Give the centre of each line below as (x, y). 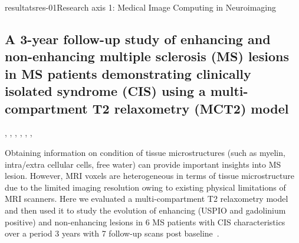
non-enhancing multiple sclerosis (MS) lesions (147, 56)
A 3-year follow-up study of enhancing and (138, 39)
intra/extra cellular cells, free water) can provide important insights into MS (143, 164)
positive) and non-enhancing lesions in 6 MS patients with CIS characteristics (145, 222)
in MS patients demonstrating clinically (128, 73)
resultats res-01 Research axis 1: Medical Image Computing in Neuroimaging (140, 7)
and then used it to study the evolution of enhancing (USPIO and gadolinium (145, 210)
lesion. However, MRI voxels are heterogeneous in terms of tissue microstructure (149, 176)
